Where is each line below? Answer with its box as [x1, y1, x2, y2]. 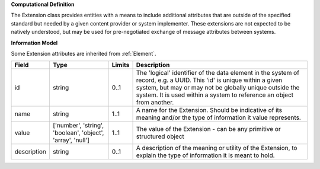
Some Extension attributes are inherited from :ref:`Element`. [11, 50, 156, 57]
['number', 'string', [52, 122, 104, 130]
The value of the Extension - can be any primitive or [136, 125, 281, 133]
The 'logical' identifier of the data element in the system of [136, 69, 299, 77]
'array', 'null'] [52, 136, 90, 145]
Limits [111, 61, 130, 69]
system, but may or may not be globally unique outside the [136, 84, 300, 92]
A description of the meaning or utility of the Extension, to [136, 144, 297, 152]
